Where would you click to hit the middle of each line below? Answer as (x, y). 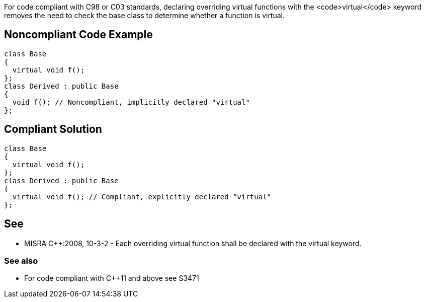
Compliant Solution (53, 129)
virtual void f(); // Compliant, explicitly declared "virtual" (142, 197)
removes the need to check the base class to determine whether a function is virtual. (145, 15)
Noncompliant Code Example (78, 35)
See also (21, 260)
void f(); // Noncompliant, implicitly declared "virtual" (131, 102)
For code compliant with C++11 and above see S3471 (112, 278)
